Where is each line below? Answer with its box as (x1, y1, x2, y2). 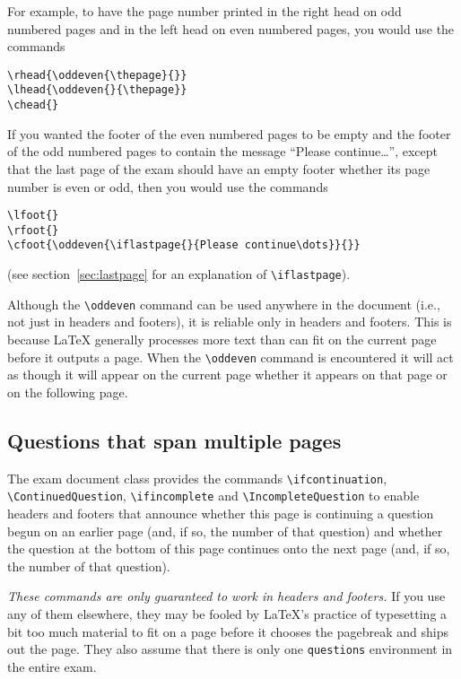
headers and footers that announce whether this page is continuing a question (7, 503, 434, 522)
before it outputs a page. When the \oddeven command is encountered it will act (7, 347, 454, 366)
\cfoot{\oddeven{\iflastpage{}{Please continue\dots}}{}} (7, 239, 361, 252)
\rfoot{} (7, 223, 59, 237)
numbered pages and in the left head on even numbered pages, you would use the (7, 19, 455, 38)
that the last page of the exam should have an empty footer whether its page (7, 159, 431, 178)
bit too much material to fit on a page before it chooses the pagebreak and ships (7, 622, 448, 640)
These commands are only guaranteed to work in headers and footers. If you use (7, 587, 446, 605)
